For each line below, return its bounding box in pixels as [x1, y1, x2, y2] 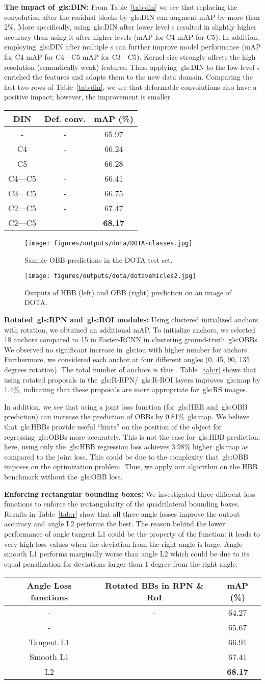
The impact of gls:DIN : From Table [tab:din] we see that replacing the [4, 2, 237, 12]
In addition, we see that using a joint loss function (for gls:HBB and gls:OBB [4, 401, 248, 412]
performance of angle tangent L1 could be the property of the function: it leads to [4, 528, 260, 539]
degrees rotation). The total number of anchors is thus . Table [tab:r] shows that [4, 364, 256, 374]
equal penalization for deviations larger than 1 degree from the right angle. [4, 558, 238, 569]
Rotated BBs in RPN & [105, 579, 204, 592]
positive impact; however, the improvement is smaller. [4, 91, 172, 102]
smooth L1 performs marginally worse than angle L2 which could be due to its [4, 548, 250, 559]
